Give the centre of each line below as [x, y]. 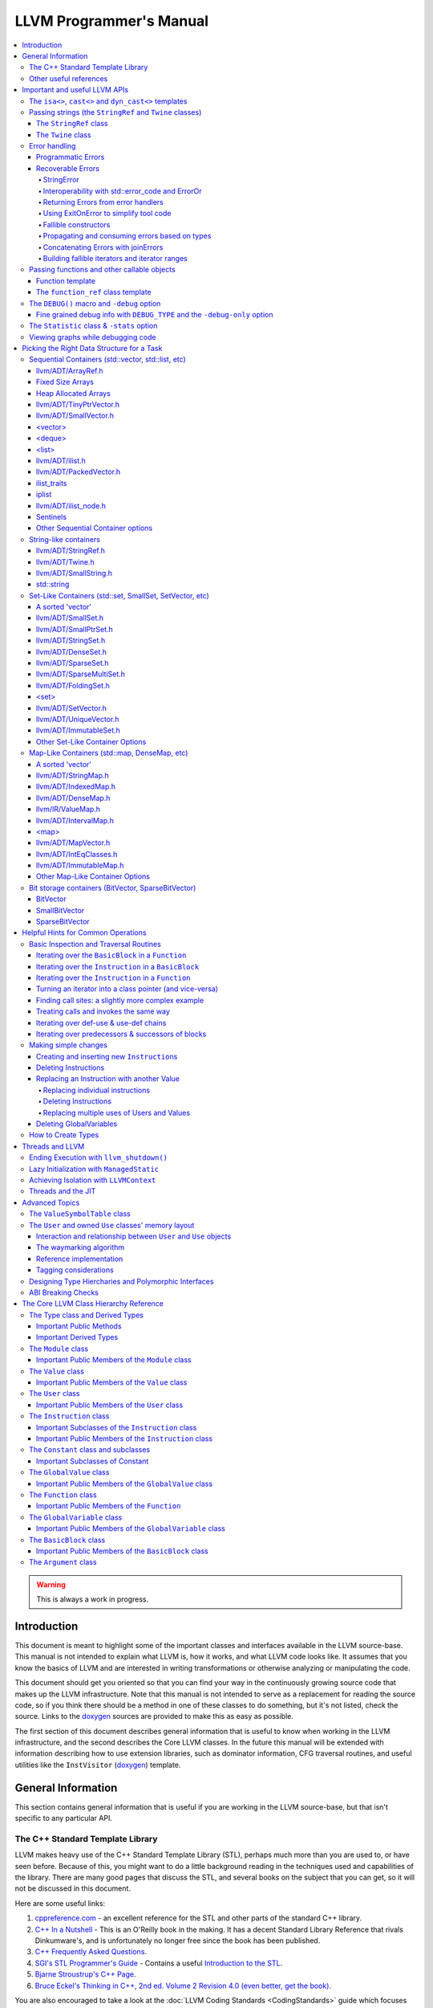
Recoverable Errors [68, 168]
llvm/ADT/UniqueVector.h [78, 719]
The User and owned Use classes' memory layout [112, 1225]
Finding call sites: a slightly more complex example [120, 1000]
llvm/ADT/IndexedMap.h [76, 786]
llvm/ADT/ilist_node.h [71, 505]
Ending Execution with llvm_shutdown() [99, 1157]
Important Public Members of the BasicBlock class [122, 1551]
